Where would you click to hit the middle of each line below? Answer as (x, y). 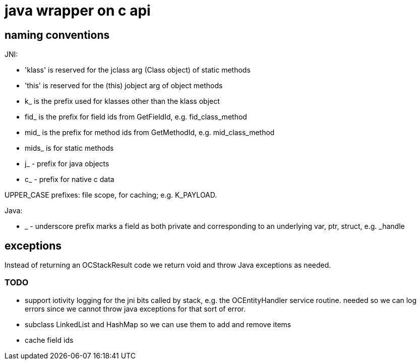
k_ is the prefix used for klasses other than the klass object (122, 101)
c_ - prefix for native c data (70, 179)
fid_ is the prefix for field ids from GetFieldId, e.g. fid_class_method (136, 117)
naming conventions (57, 35)
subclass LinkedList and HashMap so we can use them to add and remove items (158, 324)
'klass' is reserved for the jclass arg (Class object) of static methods (138, 70)
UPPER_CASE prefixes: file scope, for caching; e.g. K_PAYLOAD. (111, 195)
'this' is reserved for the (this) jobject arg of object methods (124, 86)
